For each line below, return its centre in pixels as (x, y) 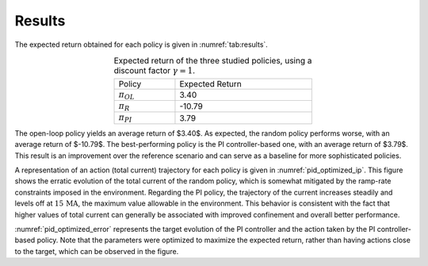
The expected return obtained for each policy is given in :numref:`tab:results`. (141, 44)
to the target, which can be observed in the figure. (97, 251)
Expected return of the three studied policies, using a (213, 61)
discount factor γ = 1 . (155, 71)
